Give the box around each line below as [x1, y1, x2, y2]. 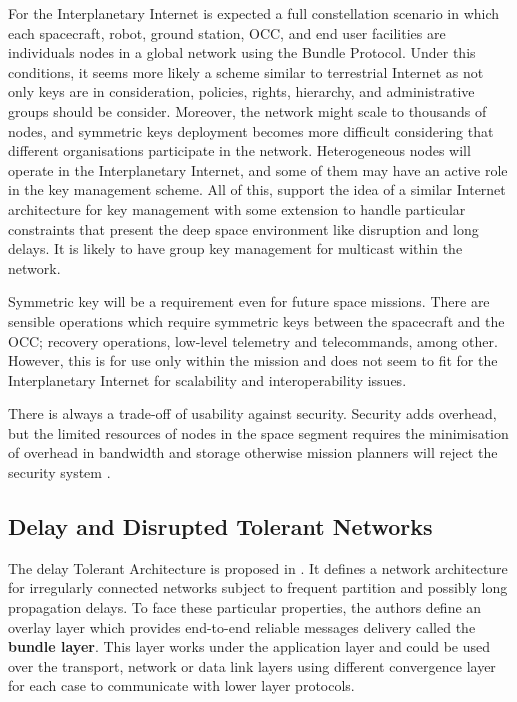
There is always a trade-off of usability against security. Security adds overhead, [8, 403, 497, 424]
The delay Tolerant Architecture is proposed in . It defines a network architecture [8, 557, 508, 578]
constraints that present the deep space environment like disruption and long [8, 218, 479, 239]
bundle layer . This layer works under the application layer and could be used [8, 636, 491, 657]
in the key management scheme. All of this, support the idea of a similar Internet [8, 179, 506, 200]
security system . [8, 462, 111, 483]
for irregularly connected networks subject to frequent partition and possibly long [8, 577, 508, 598]
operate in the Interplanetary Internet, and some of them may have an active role [8, 159, 508, 180]
